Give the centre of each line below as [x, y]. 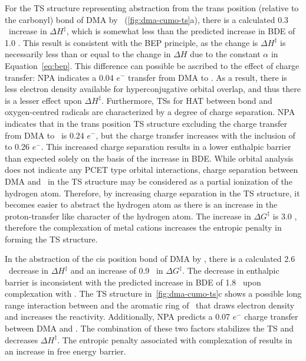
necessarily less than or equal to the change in [88, 54]
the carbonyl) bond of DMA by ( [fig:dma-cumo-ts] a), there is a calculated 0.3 [147, 19]
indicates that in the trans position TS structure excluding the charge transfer [146, 123]
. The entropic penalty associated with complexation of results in [175, 339]
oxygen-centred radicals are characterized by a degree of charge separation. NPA [150, 112]
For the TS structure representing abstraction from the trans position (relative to [152, 8]
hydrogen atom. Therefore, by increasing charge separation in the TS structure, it [152, 193]
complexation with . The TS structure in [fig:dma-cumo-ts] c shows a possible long [153, 293]
